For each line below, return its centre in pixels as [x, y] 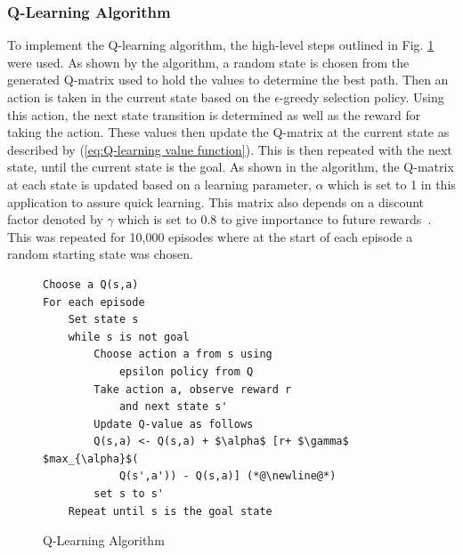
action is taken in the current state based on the [139, 97]
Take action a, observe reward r [193, 389]
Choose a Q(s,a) [91, 284]
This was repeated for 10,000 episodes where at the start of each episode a [210, 236]
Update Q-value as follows [174, 424]
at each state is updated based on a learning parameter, [159, 184]
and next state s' [173, 407]
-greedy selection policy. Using [361, 97]
